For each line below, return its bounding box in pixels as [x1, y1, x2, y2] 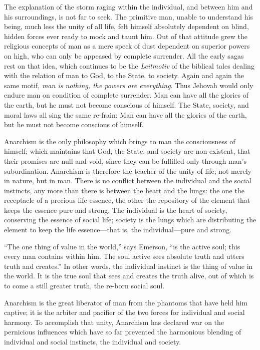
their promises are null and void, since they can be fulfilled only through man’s [4, 155, 246, 166]
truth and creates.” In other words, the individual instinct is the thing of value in [4, 260, 253, 271]
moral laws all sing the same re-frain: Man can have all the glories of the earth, [4, 109, 247, 120]
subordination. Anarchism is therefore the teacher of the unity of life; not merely [4, 165, 251, 176]
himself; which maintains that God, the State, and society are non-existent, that [4, 146, 250, 156]
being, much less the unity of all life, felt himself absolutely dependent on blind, [4, 21, 249, 32]
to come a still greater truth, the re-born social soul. [4, 280, 165, 291]
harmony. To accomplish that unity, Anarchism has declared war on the [4, 316, 224, 327]
